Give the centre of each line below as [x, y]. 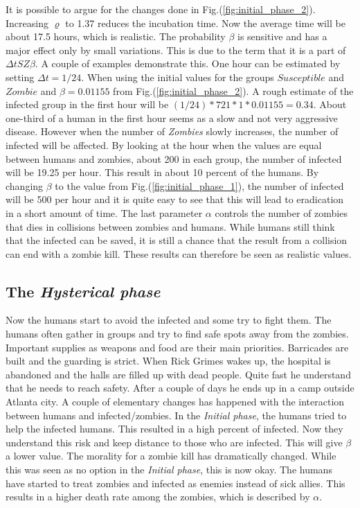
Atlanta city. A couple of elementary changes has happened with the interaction [175, 402]
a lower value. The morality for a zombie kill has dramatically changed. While [171, 456]
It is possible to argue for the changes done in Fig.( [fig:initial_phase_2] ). [161, 9]
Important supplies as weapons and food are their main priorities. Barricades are [177, 347]
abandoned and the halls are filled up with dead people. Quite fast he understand [178, 374]
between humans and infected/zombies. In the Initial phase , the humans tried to [176, 415]
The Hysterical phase [83, 291]
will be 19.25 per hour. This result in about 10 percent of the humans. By [162, 172]
